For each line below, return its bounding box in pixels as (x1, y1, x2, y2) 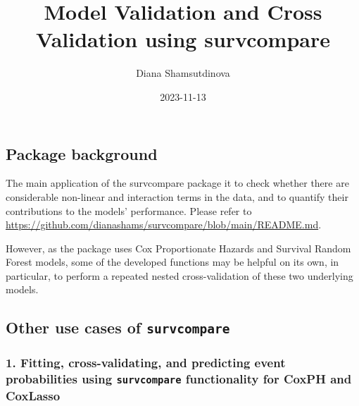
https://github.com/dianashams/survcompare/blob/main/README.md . (6, 217, 322, 232)
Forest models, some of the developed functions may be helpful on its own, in (6, 254, 339, 269)
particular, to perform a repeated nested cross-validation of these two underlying (6, 268, 353, 283)
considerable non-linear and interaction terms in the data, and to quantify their (6, 189, 348, 204)
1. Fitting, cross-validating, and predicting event (6, 354, 286, 371)
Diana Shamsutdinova (136, 66, 230, 80)
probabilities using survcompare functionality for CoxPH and (6, 370, 352, 388)
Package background (6, 142, 158, 164)
